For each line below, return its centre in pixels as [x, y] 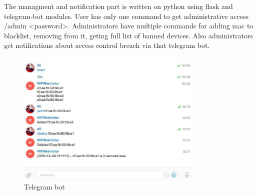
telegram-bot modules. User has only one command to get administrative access [126, 16]
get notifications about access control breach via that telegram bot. [107, 45]
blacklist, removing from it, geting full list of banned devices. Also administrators [129, 35]
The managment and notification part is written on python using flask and [118, 6]
